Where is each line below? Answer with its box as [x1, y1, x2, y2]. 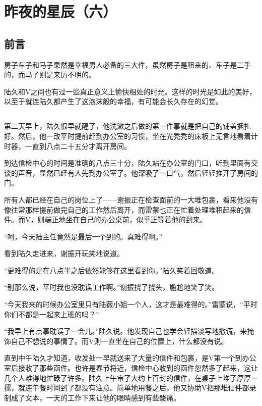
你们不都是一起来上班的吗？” [4, 309, 99, 319]
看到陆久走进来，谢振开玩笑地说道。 [4, 248, 124, 259]
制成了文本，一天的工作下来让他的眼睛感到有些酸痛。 [4, 392, 180, 402]
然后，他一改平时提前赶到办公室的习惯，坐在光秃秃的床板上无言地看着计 [18, 130, 258, 141]
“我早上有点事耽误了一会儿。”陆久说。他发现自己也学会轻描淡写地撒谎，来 [4, 326, 247, 336]
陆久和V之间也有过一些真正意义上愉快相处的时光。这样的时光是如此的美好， [4, 86, 256, 96]
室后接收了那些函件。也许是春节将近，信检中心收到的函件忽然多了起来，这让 [4, 363, 258, 373]
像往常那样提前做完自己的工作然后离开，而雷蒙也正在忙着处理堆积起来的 [4, 204, 244, 215]
